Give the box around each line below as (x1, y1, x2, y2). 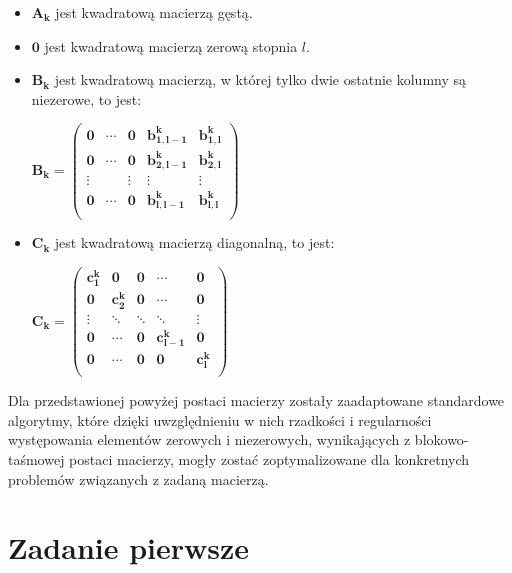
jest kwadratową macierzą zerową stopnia (44, 35, 298, 56)
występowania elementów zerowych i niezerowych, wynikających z (8, 429, 411, 450)
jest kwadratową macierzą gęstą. (55, 2, 253, 22)
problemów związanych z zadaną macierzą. (8, 468, 269, 489)
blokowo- (414, 429, 469, 450)
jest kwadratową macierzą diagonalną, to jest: (54, 232, 335, 253)
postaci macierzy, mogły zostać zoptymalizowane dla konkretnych (69, 449, 470, 470)
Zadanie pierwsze (8, 527, 250, 568)
